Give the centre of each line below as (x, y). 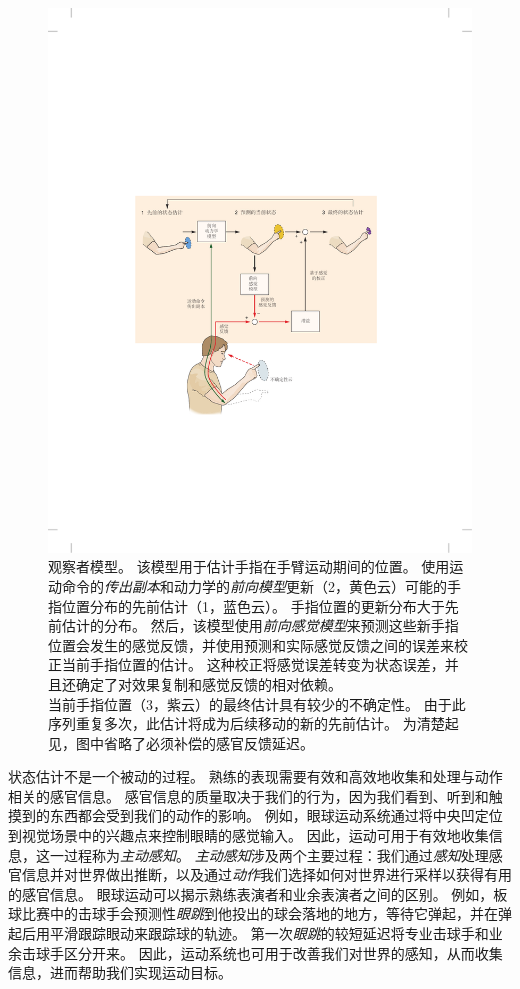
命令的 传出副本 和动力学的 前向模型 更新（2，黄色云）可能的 (254, 585)
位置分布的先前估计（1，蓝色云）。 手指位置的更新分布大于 (253, 605)
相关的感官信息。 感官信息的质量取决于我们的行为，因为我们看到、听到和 (248, 795)
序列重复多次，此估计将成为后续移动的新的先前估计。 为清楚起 (253, 723)
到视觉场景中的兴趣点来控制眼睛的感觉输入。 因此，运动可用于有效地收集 (248, 835)
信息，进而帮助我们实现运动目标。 (120, 972)
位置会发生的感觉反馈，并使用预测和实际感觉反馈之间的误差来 (251, 644)
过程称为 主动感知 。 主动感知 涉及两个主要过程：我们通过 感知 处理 (276, 854)
